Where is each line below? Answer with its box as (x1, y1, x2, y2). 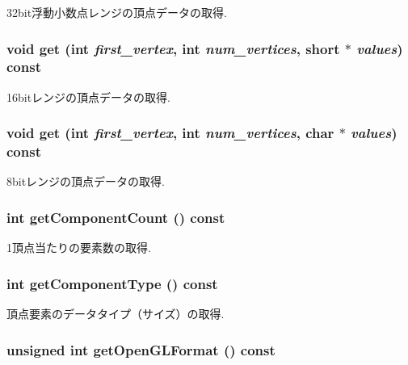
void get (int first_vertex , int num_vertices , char (6, 123, 334, 143)
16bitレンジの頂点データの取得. (6, 88, 171, 105)
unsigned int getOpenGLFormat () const (6, 339, 276, 359)
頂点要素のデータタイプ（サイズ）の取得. (6, 305, 225, 322)
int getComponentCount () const (6, 207, 225, 227)
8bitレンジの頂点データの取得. (6, 173, 166, 190)
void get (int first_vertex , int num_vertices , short (6, 38, 340, 58)
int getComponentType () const (6, 273, 218, 293)
